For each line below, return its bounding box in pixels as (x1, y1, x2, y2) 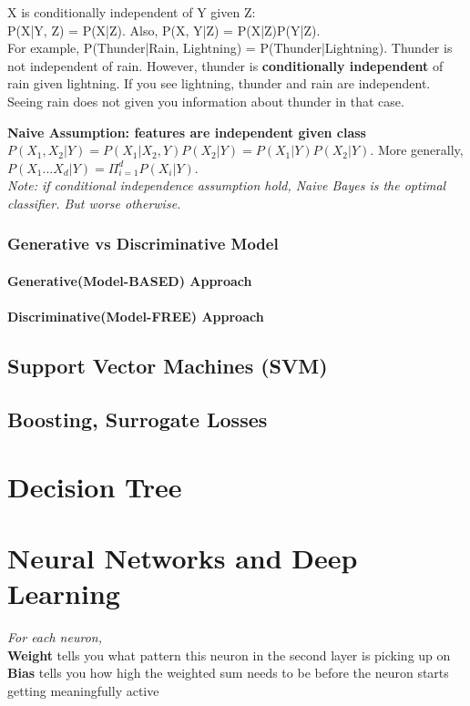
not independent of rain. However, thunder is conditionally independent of (7, 56, 444, 75)
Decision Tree (7, 467, 182, 505)
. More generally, (370, 140, 464, 159)
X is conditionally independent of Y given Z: (7, 3, 256, 21)
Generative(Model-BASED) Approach (7, 271, 252, 290)
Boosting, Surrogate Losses (7, 404, 268, 433)
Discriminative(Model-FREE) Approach (7, 307, 264, 326)
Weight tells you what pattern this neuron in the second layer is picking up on (7, 645, 451, 664)
